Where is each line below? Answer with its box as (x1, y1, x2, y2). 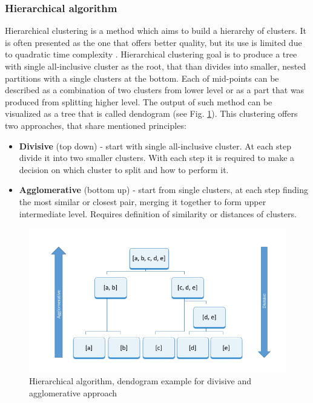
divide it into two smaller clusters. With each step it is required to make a (19, 151, 295, 164)
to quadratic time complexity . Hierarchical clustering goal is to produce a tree (5, 48, 297, 61)
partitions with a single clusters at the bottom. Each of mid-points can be (5, 71, 279, 84)
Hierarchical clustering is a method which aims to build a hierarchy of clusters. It (5, 24, 306, 37)
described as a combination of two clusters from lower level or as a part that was (5, 84, 305, 96)
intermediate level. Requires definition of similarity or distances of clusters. (19, 207, 297, 220)
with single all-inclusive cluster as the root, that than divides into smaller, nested (5, 60, 306, 72)
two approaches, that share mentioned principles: (5, 119, 186, 131)
